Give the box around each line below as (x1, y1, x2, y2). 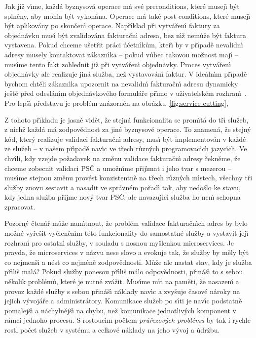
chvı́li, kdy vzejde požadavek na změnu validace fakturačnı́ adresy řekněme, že (4, 153, 241, 163)
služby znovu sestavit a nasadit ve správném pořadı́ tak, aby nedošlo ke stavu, (4, 182, 241, 192)
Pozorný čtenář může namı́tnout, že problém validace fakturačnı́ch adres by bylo (4, 218, 248, 228)
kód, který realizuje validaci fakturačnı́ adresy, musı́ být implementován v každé (4, 133, 246, 144)
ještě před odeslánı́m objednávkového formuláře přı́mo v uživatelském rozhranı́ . (4, 88, 247, 98)
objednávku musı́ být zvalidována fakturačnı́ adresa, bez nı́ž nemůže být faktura (4, 30, 246, 40)
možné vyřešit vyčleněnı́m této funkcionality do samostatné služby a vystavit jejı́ (4, 228, 249, 238)
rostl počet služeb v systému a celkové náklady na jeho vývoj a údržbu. (4, 325, 220, 335)
